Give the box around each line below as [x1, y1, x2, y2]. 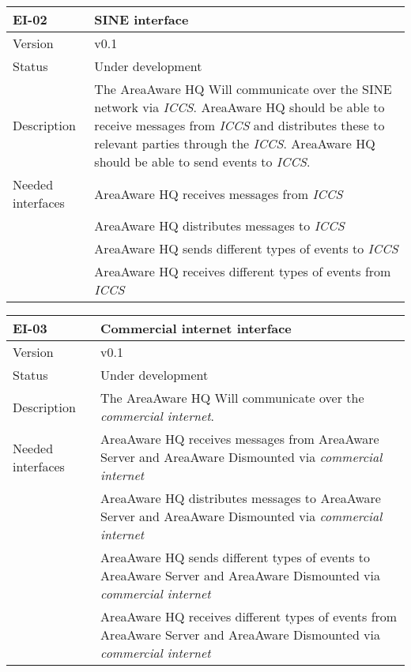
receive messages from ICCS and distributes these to [94, 116, 385, 134]
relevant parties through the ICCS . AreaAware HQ [94, 134, 375, 152]
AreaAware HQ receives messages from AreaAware [100, 430, 379, 448]
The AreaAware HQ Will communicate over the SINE [94, 80, 392, 98]
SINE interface [94, 10, 189, 28]
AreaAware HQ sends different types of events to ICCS [94, 239, 398, 257]
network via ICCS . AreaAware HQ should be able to [94, 98, 385, 116]
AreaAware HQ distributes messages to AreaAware [100, 489, 381, 507]
